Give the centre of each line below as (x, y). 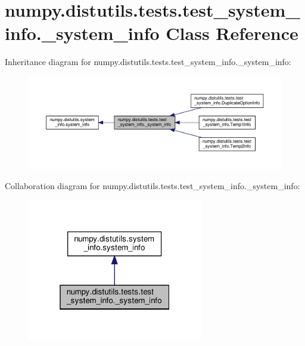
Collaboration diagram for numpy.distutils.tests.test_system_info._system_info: (152, 185)
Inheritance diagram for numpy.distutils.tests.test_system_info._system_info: (148, 62)
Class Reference (232, 33)
